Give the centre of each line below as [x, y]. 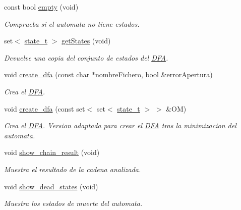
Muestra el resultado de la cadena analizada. [73, 169]
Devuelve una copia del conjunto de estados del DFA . [86, 57]
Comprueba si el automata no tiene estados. [72, 23]
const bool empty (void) [41, 7]
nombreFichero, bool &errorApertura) [154, 74]
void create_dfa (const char [47, 74]
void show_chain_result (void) [52, 152]
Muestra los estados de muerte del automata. [73, 203]
